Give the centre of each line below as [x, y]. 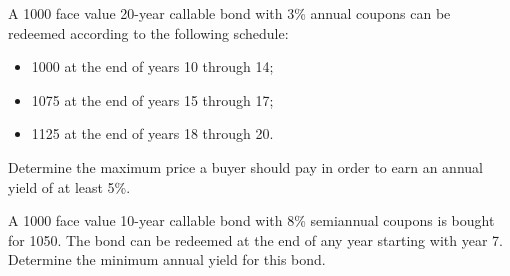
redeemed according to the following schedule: [148, 32]
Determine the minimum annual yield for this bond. [167, 259]
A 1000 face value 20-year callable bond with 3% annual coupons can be [229, 13]
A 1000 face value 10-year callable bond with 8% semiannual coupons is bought [251, 220]
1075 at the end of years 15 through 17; [152, 99]
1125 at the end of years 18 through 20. [152, 133]
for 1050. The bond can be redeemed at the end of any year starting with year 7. [255, 239]
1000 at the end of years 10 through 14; [152, 66]
